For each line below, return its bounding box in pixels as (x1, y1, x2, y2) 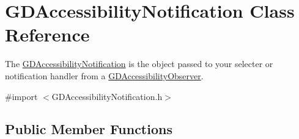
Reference (5, 22, 90, 47)
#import (5, 90, 38, 102)
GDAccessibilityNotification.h (51, 90, 163, 102)
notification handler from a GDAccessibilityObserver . (5, 69, 204, 82)
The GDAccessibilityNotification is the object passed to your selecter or (5, 57, 273, 70)
